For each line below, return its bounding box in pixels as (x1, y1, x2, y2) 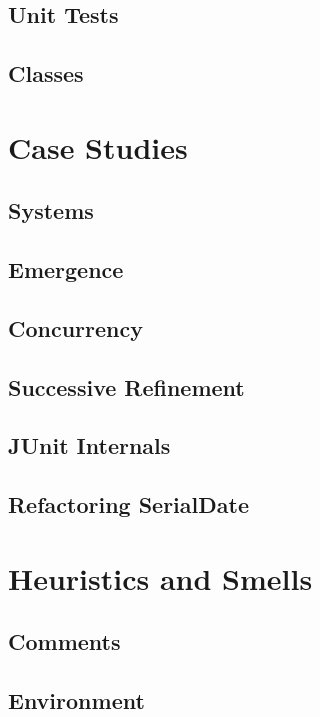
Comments (8, 626, 121, 657)
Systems (8, 195, 94, 226)
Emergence (8, 254, 124, 285)
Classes (8, 58, 84, 89)
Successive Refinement (8, 371, 245, 402)
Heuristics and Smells (8, 557, 313, 598)
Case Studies (8, 126, 188, 167)
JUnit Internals (8, 430, 171, 461)
